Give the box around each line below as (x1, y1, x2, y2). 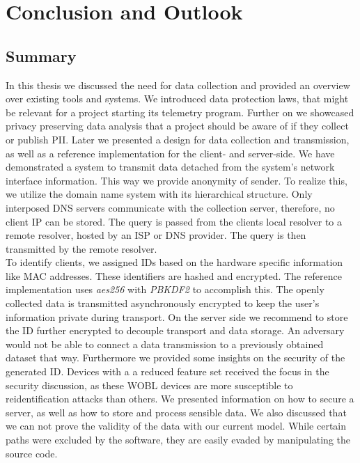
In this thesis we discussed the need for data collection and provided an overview (6, 77, 350, 92)
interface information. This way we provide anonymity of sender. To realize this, (6, 173, 347, 187)
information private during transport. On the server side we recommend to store (6, 309, 348, 324)
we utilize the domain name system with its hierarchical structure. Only (6, 187, 313, 201)
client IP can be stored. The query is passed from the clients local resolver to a (6, 214, 343, 228)
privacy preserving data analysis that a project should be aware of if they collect (6, 118, 349, 133)
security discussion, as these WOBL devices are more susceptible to (6, 377, 293, 392)
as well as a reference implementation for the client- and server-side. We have (6, 146, 335, 160)
